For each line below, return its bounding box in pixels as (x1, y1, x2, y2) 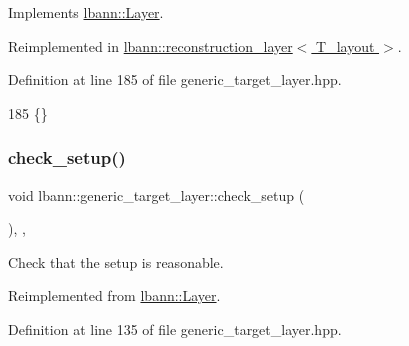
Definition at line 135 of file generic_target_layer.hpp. (8, 318, 342, 339)
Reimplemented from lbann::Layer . (8, 285, 221, 306)
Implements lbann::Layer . (8, 2, 164, 22)
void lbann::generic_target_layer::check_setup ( (8, 184, 305, 205)
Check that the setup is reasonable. (8, 251, 224, 272)
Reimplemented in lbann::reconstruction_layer (8, 35, 293, 56)
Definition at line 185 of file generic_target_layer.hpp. (8, 69, 342, 90)
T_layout (316, 35, 375, 56)
